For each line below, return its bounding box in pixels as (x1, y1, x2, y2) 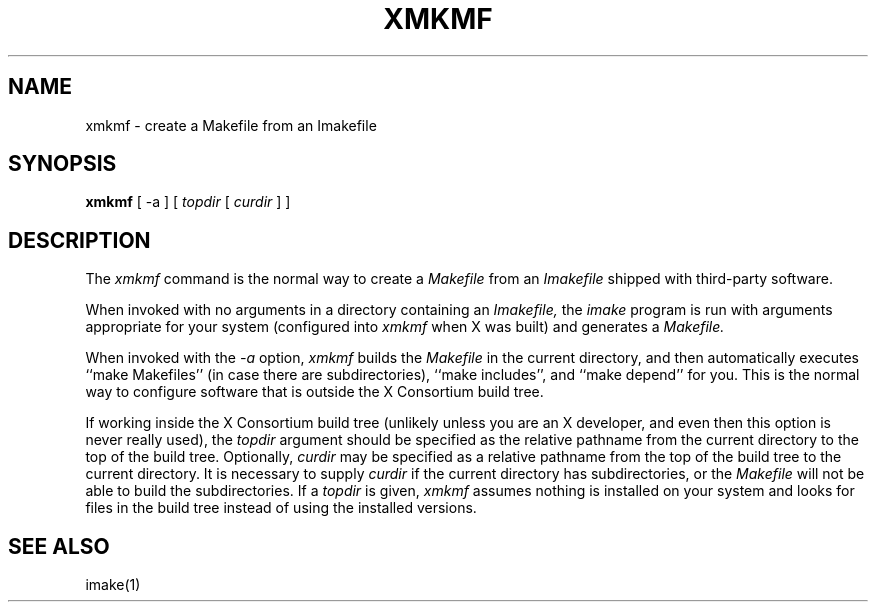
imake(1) (85, 576, 141, 594)
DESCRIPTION (8, 227, 151, 253)
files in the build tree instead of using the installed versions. (85, 499, 477, 517)
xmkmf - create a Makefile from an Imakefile (85, 116, 377, 134)
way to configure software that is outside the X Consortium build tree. (85, 383, 544, 401)
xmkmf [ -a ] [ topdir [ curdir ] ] (85, 193, 291, 211)
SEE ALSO (8, 533, 110, 559)
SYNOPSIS (8, 151, 117, 177)
